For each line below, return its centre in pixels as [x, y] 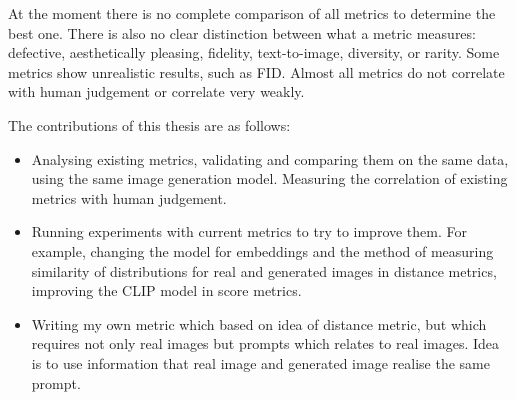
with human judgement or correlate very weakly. [156, 91]
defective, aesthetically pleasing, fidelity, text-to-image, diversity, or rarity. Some [254, 52]
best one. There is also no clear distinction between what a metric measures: [242, 32]
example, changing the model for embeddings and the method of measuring [262, 250]
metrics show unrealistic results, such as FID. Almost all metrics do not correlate [256, 71]
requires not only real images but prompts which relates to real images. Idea [265, 343]
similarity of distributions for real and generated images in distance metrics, [264, 270]
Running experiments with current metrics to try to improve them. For [249, 231]
